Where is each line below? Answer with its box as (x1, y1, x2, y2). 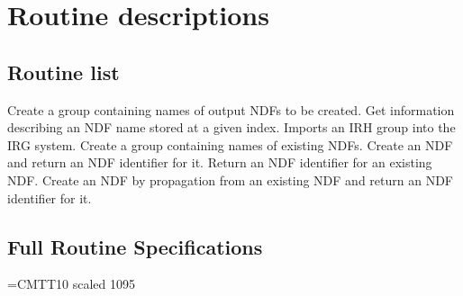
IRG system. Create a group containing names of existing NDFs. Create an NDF (7, 135, 453, 154)
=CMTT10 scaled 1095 (7, 274, 136, 293)
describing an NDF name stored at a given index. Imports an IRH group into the (7, 118, 456, 137)
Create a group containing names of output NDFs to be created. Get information (7, 100, 455, 119)
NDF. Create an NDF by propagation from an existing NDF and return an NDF (7, 170, 453, 189)
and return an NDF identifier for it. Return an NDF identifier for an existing (7, 153, 432, 172)
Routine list (7, 58, 120, 85)
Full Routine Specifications (7, 232, 263, 260)
